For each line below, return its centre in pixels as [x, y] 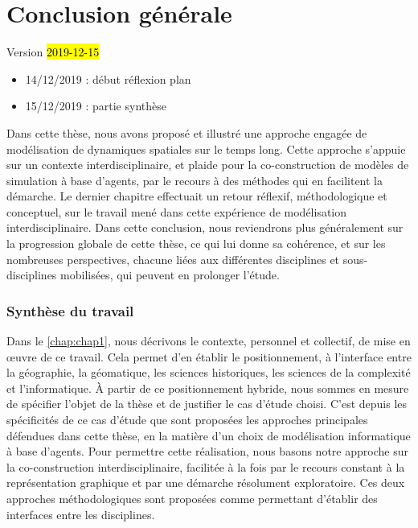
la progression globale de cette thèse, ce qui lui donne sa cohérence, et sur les [196, 243]
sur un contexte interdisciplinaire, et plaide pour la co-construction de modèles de [208, 165]
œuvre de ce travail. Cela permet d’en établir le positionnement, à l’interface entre [209, 356]
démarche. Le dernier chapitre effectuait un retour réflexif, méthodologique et [197, 196]
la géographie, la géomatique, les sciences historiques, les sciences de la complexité [209, 372]
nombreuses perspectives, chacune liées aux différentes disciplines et [173, 259]
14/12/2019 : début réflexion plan [108, 78]
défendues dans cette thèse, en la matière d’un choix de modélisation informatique [209, 435]
